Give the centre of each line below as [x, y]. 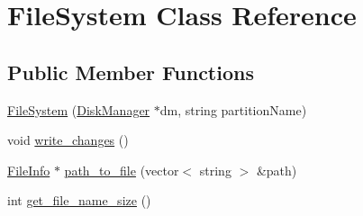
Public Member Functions [131, 72]
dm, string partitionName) [233, 109]
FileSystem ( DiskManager [79, 109]
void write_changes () [68, 140]
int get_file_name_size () [79, 200]
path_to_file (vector [122, 170]
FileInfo [29, 170]
